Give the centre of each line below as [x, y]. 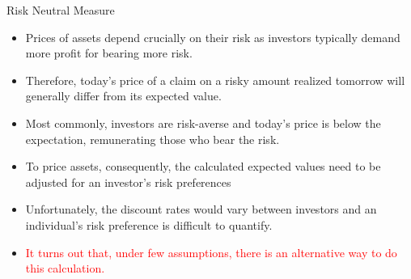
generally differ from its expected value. [123, 96]
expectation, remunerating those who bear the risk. [153, 139]
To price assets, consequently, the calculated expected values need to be [203, 166]
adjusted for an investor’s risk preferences [128, 182]
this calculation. [65, 268]
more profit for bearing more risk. [109, 53]
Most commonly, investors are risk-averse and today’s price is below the [203, 123]
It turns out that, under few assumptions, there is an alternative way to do [211, 252]
